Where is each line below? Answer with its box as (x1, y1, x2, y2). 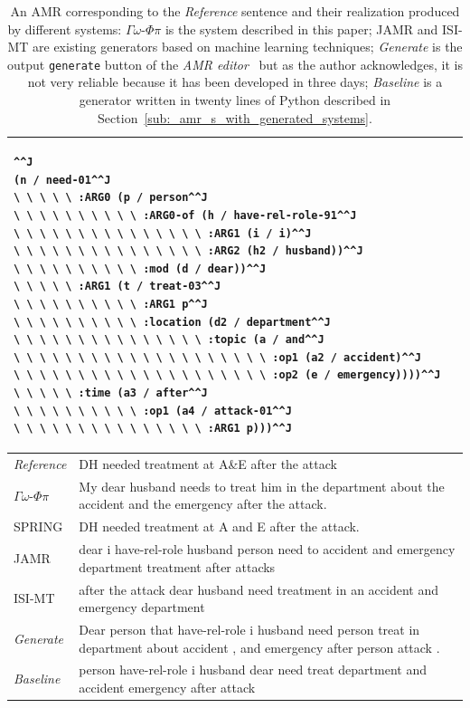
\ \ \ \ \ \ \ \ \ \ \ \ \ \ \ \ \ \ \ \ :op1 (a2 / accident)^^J (14, 350, 422, 364)
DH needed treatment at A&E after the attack (79, 454, 337, 473)
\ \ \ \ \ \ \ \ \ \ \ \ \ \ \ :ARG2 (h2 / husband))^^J (14, 244, 363, 258)
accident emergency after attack (79, 678, 256, 696)
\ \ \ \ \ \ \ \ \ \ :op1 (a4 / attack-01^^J (14, 404, 292, 417)
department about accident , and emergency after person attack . (79, 637, 440, 656)
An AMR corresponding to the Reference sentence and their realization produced (10, 2, 460, 20)
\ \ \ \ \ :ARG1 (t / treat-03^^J (14, 280, 221, 293)
